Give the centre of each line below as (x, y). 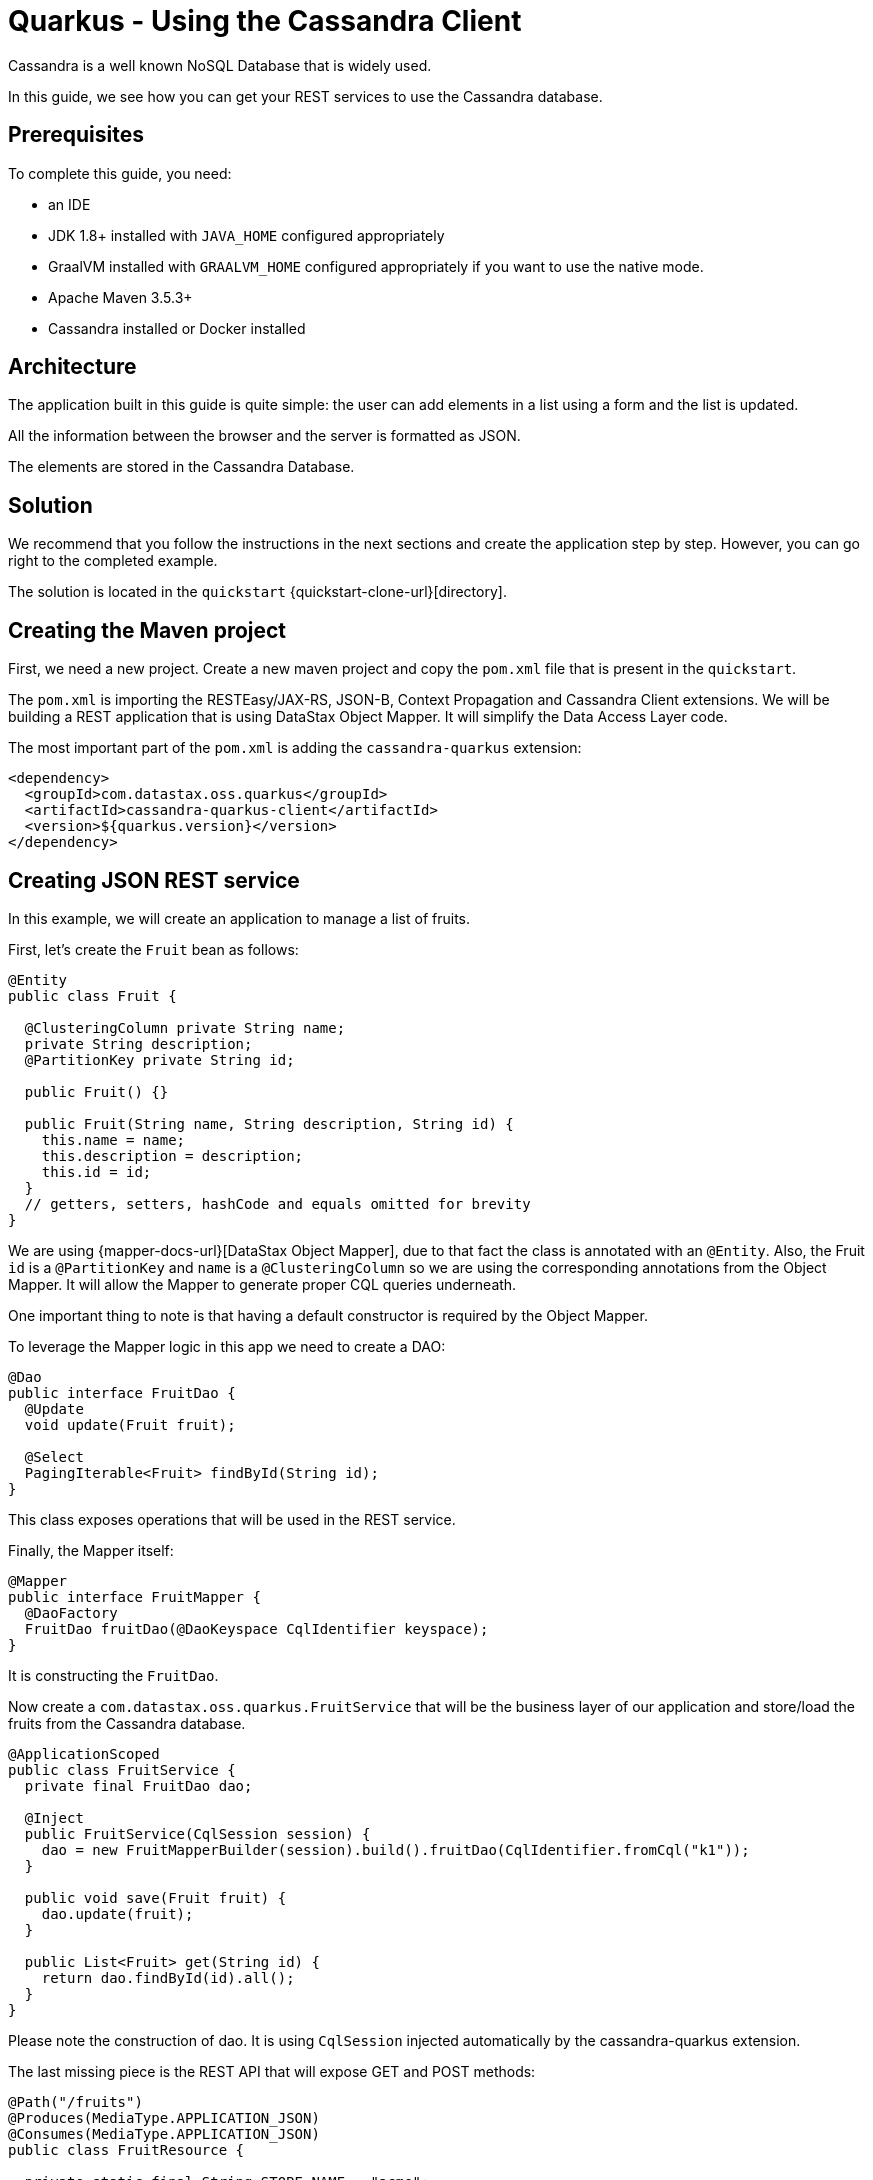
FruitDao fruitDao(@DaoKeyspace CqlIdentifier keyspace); (256, 1628)
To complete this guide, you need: (120, 173)
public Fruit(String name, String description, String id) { (269, 1123)
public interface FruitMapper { (134, 1596)
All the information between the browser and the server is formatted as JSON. (264, 436)
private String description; (138, 1043)
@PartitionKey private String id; (159, 1059)
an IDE (69, 204)
